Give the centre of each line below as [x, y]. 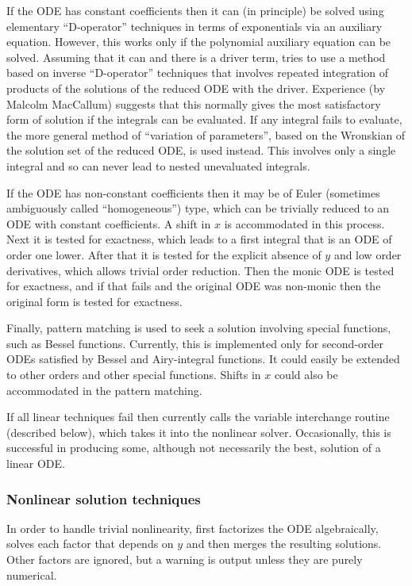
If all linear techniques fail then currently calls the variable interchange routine [198, 417]
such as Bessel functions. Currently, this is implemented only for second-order [195, 343]
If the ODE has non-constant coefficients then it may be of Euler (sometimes [193, 192]
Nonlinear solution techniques [104, 498]
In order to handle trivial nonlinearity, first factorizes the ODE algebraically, [193, 528]
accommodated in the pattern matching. [104, 390]
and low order [368, 254]
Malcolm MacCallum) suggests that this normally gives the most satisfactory [194, 103]
